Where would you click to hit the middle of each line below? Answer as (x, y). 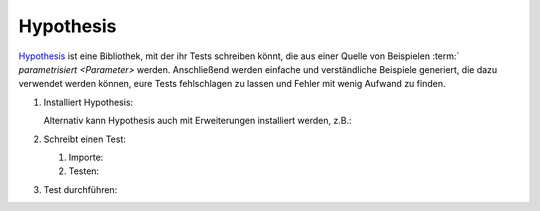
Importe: (86, 157)
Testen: (84, 171)
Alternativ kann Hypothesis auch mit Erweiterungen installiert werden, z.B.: (197, 121)
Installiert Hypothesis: (88, 102)
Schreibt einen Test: (85, 139)
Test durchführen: (80, 189)
